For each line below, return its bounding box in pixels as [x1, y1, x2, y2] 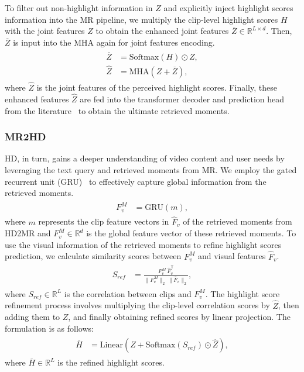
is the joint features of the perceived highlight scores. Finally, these [36, 81, 277, 94]
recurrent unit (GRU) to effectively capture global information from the [5, 175, 267, 187]
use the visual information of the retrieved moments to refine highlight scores [5, 238, 282, 250]
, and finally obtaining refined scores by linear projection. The [68, 311, 291, 323]
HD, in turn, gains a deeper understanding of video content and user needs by [5, 152, 285, 164]
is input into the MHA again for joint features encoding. [13, 36, 215, 48]
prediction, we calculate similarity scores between [5, 250, 182, 262]
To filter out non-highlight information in [5, 2, 153, 13]
